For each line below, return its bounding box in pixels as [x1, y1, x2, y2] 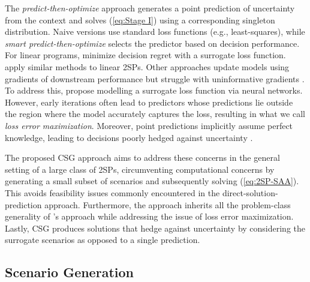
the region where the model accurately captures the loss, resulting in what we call [5, 107, 305, 120]
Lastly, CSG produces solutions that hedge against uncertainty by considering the [5, 221, 306, 234]
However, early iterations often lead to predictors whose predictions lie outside [5, 95, 293, 108]
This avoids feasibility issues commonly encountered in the [5, 186, 220, 199]
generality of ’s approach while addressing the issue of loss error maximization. [5, 210, 294, 223]
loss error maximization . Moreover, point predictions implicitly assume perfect [5, 119, 293, 131]
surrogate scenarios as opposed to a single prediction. [5, 233, 200, 246]
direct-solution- [222, 186, 278, 199]
